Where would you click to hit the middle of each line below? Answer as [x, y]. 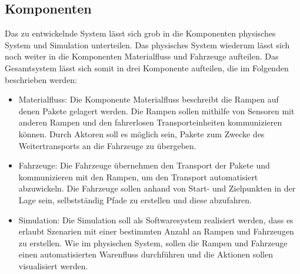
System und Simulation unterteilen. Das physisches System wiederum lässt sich [147, 44]
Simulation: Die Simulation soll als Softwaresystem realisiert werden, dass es [156, 219]
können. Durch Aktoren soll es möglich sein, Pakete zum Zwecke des [141, 133]
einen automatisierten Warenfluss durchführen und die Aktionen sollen [146, 254]
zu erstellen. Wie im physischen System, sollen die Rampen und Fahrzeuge [153, 242]
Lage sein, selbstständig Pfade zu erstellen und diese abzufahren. [135, 199]
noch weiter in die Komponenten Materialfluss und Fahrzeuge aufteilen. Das [142, 56]
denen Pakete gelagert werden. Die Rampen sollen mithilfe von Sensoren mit [156, 110]
